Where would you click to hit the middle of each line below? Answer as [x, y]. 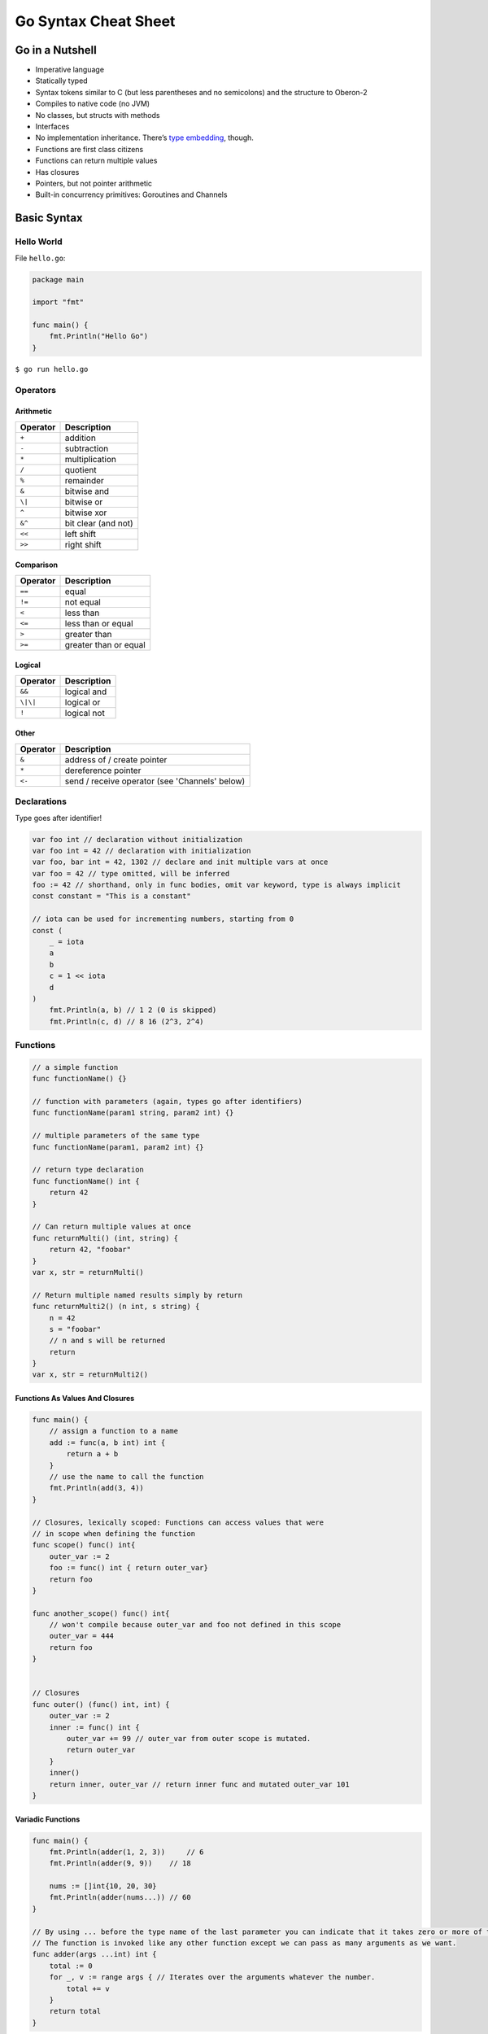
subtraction [87, 448]
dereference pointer [103, 770]
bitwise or [84, 502]
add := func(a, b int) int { [107, 1443]
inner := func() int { [94, 1727]
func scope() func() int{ [84, 1545]
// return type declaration [88, 1170]
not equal [83, 602]
